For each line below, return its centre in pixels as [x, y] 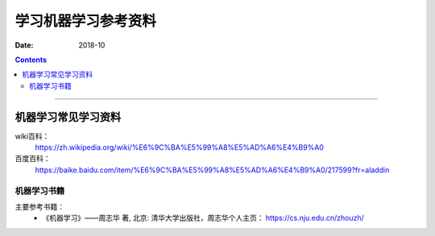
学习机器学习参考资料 [86, 21]
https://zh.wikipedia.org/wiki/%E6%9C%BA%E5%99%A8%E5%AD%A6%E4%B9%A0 [179, 147]
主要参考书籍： [39, 206]
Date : [24, 45]
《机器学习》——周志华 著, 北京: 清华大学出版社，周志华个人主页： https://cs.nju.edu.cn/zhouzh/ [203, 218]
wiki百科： [32, 136]
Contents [31, 60]
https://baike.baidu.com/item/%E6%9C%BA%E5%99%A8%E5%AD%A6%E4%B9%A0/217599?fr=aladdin [212, 170]
